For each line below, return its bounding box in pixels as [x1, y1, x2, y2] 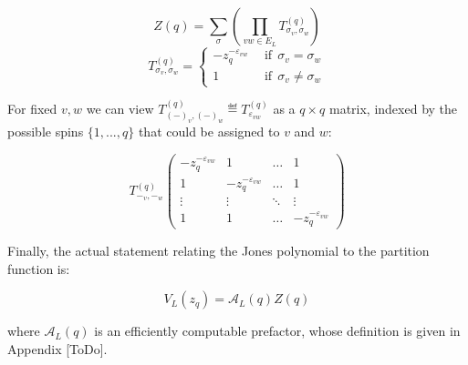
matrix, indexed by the [328, 99, 458, 118]
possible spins [7, 122, 84, 141]
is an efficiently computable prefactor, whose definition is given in [94, 321, 461, 340]
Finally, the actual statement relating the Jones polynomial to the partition [7, 241, 430, 260]
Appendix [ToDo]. [7, 339, 108, 358]
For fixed [7, 99, 57, 118]
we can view [86, 99, 154, 118]
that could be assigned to [138, 122, 280, 141]
